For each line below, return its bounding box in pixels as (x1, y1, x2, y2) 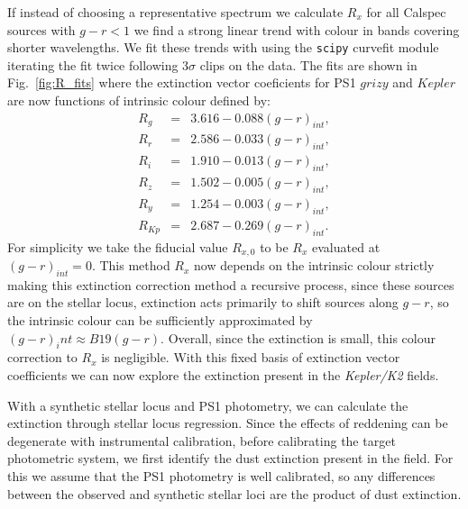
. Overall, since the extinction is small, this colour (161, 328, 436, 347)
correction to (7, 348, 78, 367)
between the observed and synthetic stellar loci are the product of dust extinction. (7, 484, 462, 503)
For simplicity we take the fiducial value (7, 237, 228, 256)
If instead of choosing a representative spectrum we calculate (7, 3, 344, 21)
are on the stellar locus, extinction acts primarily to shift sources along (7, 293, 399, 312)
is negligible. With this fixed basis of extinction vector (101, 348, 400, 367)
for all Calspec (366, 3, 446, 21)
